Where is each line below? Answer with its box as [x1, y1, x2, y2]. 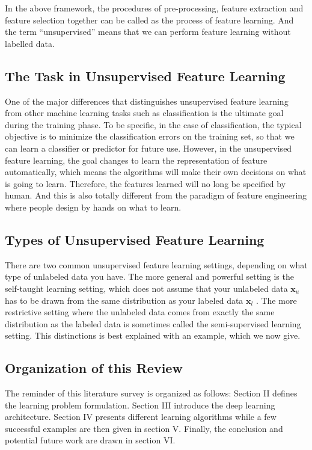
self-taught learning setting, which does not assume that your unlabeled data [5, 282, 288, 294]
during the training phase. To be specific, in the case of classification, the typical [5, 118, 302, 131]
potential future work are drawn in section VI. [5, 434, 176, 446]
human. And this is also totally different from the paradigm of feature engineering [5, 189, 307, 202]
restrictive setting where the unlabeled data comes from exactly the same [5, 306, 275, 318]
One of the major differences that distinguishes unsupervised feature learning [5, 94, 289, 107]
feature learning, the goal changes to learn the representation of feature [5, 153, 268, 166]
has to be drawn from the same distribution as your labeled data [5, 294, 243, 306]
